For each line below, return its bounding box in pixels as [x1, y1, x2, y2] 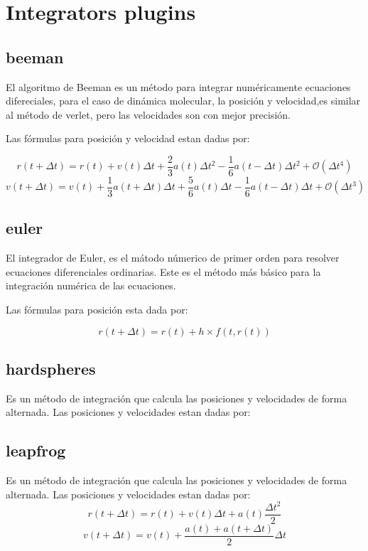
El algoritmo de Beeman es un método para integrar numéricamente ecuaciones [6, 79, 351, 94]
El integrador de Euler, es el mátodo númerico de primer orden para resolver [6, 250, 340, 265]
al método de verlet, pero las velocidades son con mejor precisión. [6, 107, 291, 122]
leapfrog [6, 439, 66, 461]
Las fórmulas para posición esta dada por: [6, 302, 188, 317]
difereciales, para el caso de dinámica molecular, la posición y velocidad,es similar [6, 93, 361, 108]
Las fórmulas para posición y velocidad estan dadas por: [6, 131, 250, 146]
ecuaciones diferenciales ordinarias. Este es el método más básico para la [6, 264, 321, 279]
